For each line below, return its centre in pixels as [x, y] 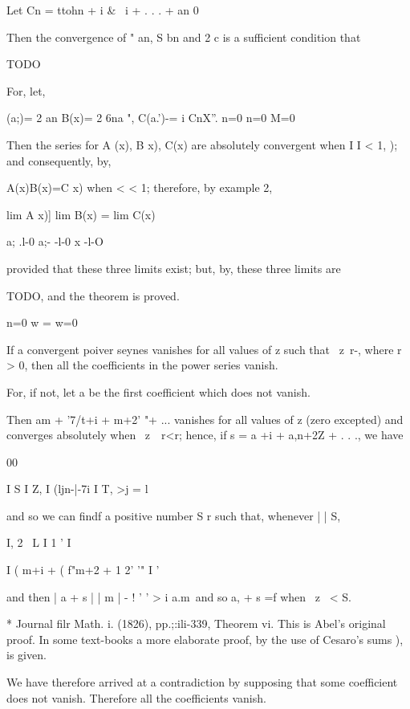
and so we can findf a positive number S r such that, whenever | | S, [174, 515]
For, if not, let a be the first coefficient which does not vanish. [158, 391]
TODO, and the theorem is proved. [93, 295]
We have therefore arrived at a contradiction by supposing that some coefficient [202, 682]
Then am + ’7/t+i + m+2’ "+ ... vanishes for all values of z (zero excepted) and [205, 419]
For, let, [26, 90]
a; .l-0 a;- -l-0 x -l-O [55, 241]
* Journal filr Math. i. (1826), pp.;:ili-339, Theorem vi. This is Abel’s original [196, 623]
